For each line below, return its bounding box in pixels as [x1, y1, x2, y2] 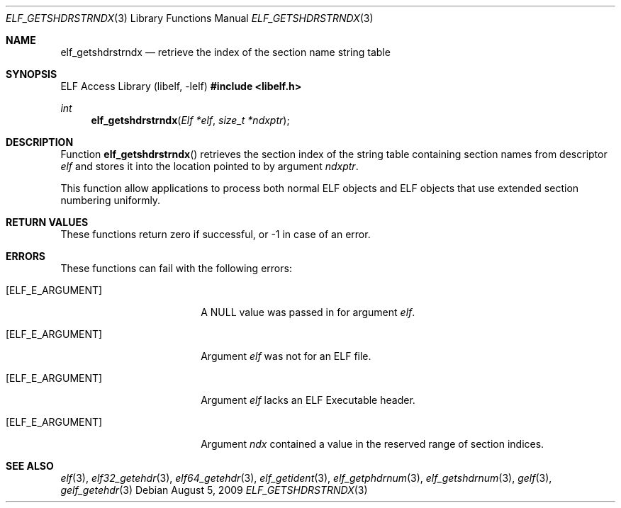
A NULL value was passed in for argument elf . [201, 306, 415, 318]
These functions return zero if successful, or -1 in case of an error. [60, 228, 371, 240]
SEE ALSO [6, 460, 54, 472]
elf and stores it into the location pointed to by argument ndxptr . [60, 160, 359, 172]
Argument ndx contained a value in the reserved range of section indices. [201, 438, 544, 450]
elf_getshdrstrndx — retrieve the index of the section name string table [60, 46, 391, 58]
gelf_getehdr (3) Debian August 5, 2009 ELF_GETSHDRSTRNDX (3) [60, 484, 368, 496]
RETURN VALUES [6, 216, 89, 228]
